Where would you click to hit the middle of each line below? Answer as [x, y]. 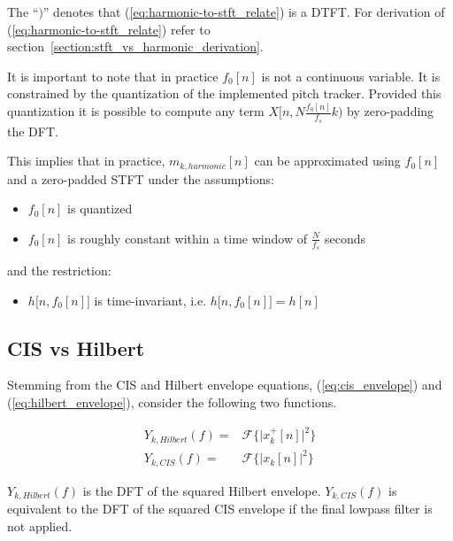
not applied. [40, 526]
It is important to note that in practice [113, 76]
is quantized [100, 209]
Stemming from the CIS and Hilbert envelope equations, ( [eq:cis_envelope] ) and [225, 385]
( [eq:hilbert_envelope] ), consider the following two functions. [172, 402]
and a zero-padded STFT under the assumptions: [141, 178]
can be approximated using [327, 161]
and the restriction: [59, 270]
